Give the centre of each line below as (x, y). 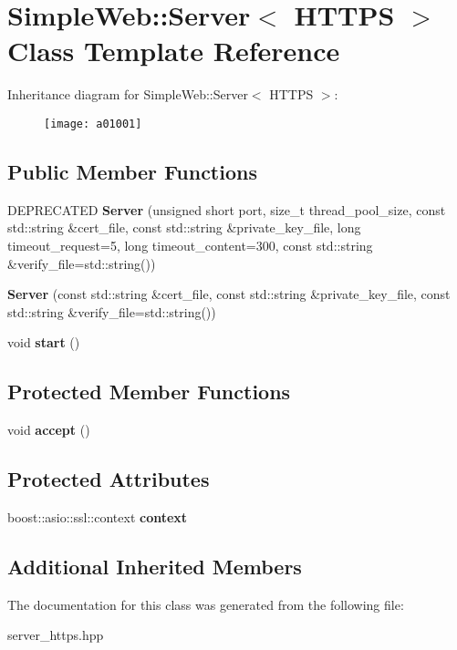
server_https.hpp (56, 635)
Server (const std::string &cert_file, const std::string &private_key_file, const (229, 294)
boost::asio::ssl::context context (98, 516)
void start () (44, 342)
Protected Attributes (109, 479)
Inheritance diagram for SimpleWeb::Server (128, 94)
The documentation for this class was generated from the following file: (206, 604)
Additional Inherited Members (155, 566)
